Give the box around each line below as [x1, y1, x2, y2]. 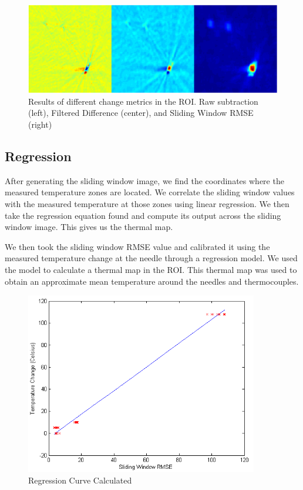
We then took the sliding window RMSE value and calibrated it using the [5, 240, 270, 252]
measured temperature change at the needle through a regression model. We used [5, 252, 298, 264]
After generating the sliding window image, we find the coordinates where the [5, 174, 284, 186]
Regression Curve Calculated [28, 474, 132, 486]
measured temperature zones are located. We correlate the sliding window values [5, 186, 295, 198]
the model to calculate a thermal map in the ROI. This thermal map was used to [5, 264, 297, 276]
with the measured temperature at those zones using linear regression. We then [5, 198, 289, 210]
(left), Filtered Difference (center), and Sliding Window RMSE [28, 106, 254, 119]
